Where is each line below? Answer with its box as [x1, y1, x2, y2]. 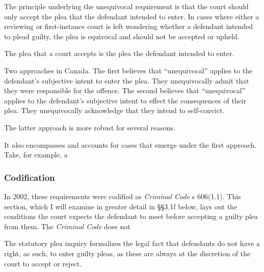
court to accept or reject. [4, 258, 82, 268]
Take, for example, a [4, 149, 68, 160]
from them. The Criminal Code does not [4, 221, 130, 231]
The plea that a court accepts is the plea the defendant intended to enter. [4, 48, 234, 59]
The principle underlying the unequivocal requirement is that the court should [4, 1, 249, 11]
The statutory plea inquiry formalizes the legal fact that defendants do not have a [4, 238, 260, 249]
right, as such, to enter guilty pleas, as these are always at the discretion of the [4, 248, 251, 258]
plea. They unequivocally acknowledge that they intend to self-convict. [4, 105, 225, 116]
